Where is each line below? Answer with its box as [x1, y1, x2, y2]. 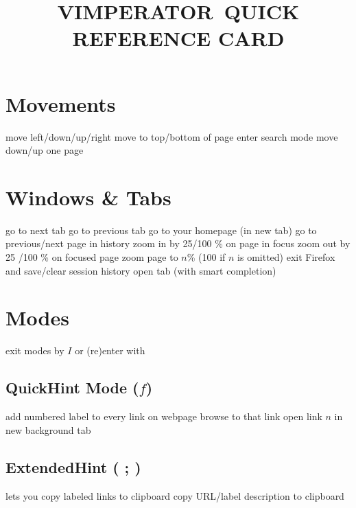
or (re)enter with [75, 343, 145, 358]
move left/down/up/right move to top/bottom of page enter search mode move [5, 129, 338, 143]
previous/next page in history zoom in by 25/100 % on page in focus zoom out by [5, 236, 351, 251]
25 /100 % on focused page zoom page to [5, 250, 178, 264]
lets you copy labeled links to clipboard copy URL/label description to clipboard [5, 488, 344, 503]
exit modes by [5, 343, 64, 358]
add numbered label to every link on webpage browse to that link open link [5, 409, 322, 424]
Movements [5, 89, 116, 117]
